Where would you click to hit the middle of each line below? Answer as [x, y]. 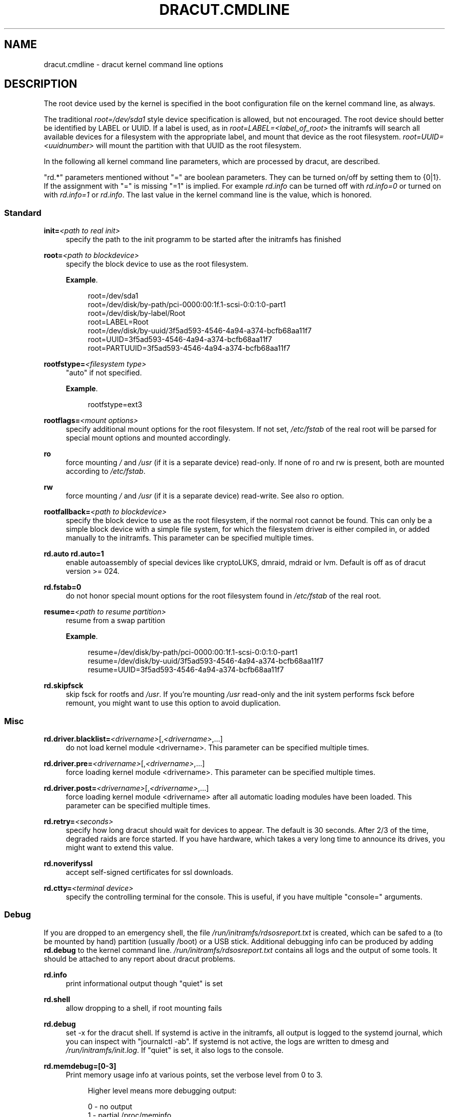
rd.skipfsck [64, 686]
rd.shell [57, 999]
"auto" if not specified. [104, 373]
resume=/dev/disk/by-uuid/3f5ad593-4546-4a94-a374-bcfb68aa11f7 [206, 661]
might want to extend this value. [120, 847]
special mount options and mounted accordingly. [148, 438]
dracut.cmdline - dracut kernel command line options [134, 64]
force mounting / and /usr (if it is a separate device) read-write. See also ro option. [205, 496]
